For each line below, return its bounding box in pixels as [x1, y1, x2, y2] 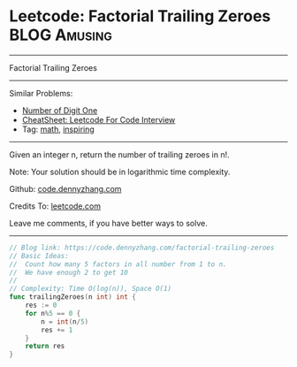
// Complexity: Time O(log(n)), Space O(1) [9, 285, 172, 294]
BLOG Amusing [9, 25, 112, 45]
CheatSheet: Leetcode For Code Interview [21, 114, 176, 125]
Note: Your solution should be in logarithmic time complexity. [9, 166, 231, 177]
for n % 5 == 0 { [25, 309, 81, 317]
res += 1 [41, 325, 73, 334]
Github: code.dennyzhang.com [9, 183, 122, 194]
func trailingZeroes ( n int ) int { [9, 293, 137, 302]
